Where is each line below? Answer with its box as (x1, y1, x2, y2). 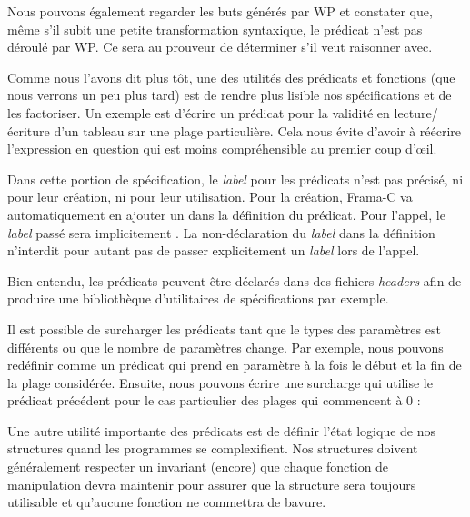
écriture (7, 121, 50, 140)
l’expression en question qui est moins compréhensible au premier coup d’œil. (7, 139, 437, 158)
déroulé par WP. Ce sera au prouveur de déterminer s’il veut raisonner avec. (7, 37, 433, 56)
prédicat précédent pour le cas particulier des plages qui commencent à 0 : (7, 391, 421, 410)
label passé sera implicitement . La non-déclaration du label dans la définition (7, 223, 435, 242)
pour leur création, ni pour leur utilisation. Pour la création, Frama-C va (7, 187, 413, 206)
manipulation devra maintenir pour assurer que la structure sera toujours (7, 474, 416, 493)
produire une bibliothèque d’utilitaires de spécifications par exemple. (7, 289, 389, 308)
